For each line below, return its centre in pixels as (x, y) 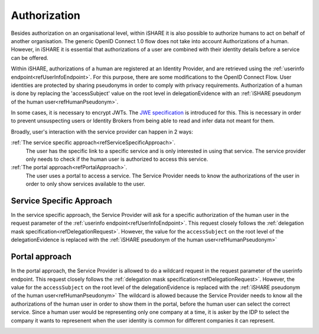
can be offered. (30, 58)
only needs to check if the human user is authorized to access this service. (117, 159)
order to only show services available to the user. (86, 184)
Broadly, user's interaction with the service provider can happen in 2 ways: (102, 132)
